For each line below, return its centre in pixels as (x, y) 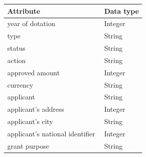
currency (20, 84)
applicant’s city (30, 121)
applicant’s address (36, 109)
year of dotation (31, 23)
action (17, 60)
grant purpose (28, 145)
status (16, 48)
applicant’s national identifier (51, 133)
